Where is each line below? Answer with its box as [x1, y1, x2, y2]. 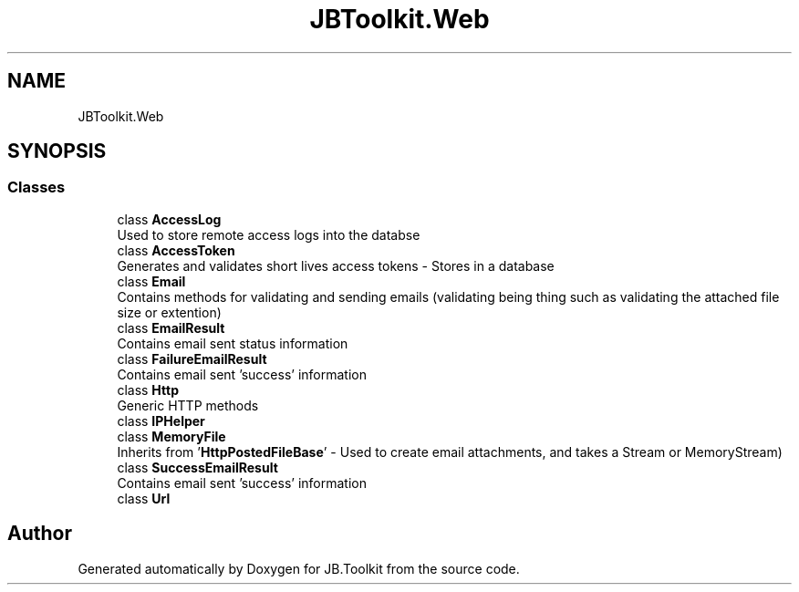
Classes [7, 178, 66, 197]
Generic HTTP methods [117, 397, 259, 413]
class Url [117, 490, 171, 506]
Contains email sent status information [117, 335, 348, 351]
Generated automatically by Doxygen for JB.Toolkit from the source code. [78, 560, 520, 576]
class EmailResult [117, 319, 225, 336]
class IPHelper [117, 412, 205, 429]
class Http [117, 381, 179, 398]
